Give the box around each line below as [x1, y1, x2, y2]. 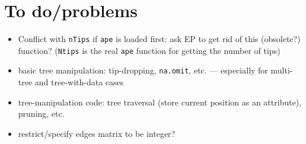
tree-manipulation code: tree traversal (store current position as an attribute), [18, 95, 302, 108]
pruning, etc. [18, 107, 65, 120]
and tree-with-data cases [34, 76, 124, 88]
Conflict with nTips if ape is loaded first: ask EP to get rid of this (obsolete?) [18, 33, 301, 45]
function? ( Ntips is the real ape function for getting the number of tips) [18, 44, 280, 56]
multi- [270, 64, 293, 76]
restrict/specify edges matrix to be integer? [18, 127, 176, 139]
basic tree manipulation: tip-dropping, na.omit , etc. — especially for [18, 64, 268, 76]
